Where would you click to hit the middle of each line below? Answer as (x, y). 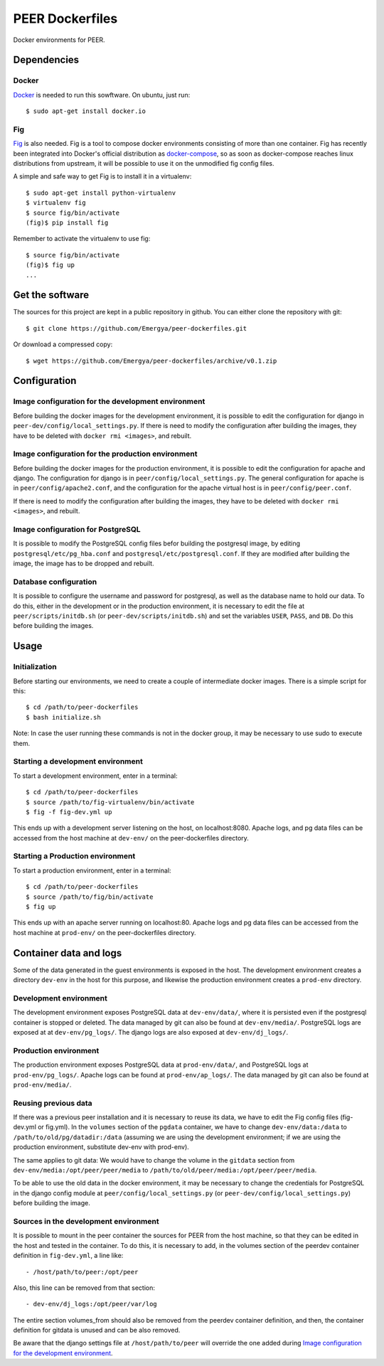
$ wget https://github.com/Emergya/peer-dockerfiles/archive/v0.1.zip (151, 361)
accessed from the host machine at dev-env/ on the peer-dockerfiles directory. (131, 838)
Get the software (51, 295)
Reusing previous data (53, 1103)
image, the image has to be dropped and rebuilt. (84, 564)
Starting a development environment (78, 762)
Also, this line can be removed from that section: (84, 1288)
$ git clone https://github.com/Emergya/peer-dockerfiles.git (137, 328)
